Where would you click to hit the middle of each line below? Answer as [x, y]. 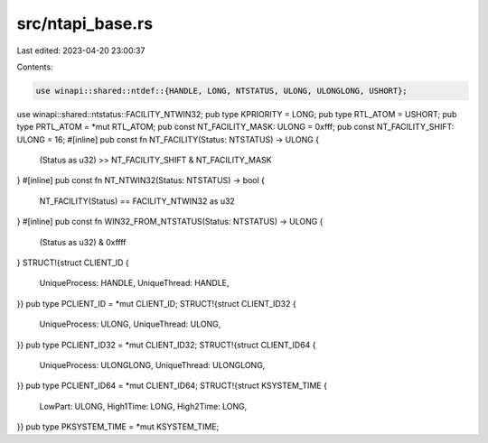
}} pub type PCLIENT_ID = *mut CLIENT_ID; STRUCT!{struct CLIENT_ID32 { [157, 303]
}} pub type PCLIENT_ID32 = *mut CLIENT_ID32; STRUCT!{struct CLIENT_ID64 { [166, 345]
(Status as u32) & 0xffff [83, 242]
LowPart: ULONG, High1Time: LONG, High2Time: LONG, [143, 406]
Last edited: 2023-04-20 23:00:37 [81, 51]
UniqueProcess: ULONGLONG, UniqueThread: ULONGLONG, [152, 365]
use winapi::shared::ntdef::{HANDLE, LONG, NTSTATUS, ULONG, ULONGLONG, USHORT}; [222, 91]
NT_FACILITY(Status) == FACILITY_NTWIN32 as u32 [137, 201]
